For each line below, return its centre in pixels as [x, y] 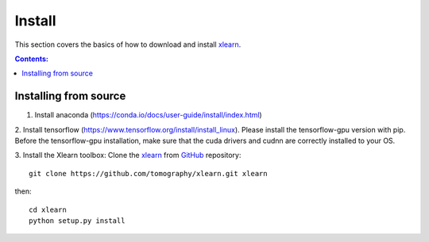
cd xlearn [48, 209]
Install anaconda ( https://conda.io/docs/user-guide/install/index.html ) [148, 115]
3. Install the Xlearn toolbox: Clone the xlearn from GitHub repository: [128, 156]
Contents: [32, 59]
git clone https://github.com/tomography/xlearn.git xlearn [148, 173]
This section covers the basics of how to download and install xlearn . [128, 44]
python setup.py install [77, 221]
